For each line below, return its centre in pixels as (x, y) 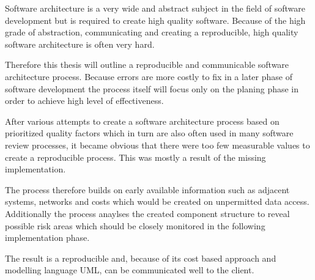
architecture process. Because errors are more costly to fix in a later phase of (149, 76)
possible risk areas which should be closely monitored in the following (135, 225)
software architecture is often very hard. (80, 44)
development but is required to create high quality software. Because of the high (155, 20)
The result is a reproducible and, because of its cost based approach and (141, 258)
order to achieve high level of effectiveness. (84, 101)
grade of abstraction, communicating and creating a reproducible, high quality (152, 32)
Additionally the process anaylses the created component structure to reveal (147, 213)
